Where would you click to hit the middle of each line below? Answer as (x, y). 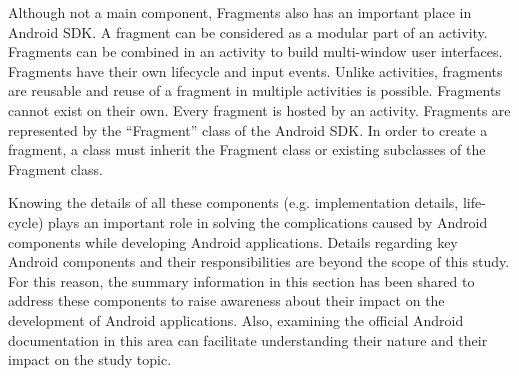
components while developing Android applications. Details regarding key (233, 241)
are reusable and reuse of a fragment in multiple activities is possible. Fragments (254, 90)
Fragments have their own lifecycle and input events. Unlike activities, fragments (255, 70)
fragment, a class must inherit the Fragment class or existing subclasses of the (247, 149)
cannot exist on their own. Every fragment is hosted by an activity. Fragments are (259, 109)
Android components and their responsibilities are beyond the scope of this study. (259, 261)
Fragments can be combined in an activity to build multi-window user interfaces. (255, 51)
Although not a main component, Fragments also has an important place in (240, 12)
